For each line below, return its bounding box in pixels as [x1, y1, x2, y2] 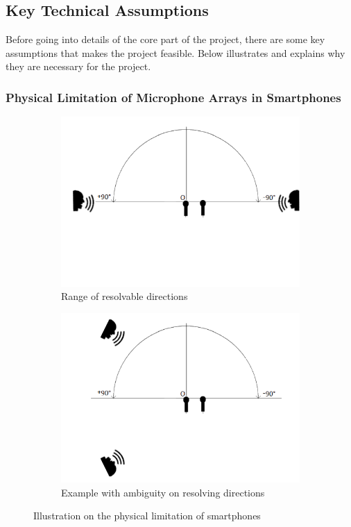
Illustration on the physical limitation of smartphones [33, 508, 261, 523]
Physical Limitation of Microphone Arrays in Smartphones [6, 88, 341, 106]
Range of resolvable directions [61, 289, 188, 303]
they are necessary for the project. [6, 59, 151, 74]
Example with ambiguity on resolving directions [61, 485, 265, 499]
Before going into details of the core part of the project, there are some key [6, 32, 325, 47]
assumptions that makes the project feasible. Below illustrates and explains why [6, 45, 345, 60]
